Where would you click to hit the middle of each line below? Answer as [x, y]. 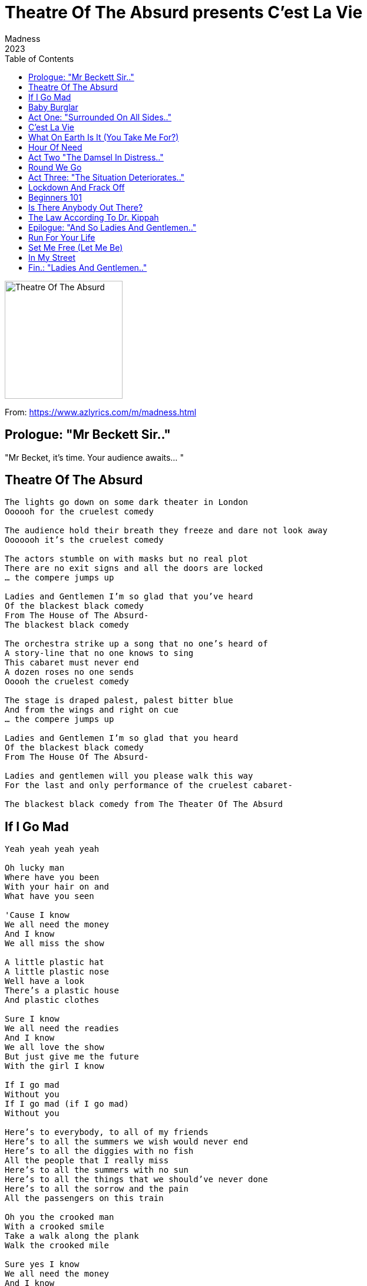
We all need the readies [62, 1029]
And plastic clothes [52, 1000]
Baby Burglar [53, 107]
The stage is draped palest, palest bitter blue [119, 701]
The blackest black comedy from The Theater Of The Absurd [144, 804]
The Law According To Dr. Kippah [94, 217]
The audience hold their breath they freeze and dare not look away [166, 531]
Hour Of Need [55, 147]
